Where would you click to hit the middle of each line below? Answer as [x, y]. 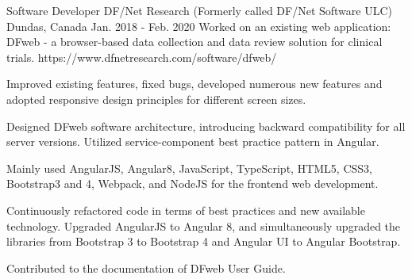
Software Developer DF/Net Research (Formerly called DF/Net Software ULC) [200, 10]
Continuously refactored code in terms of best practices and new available [186, 210]
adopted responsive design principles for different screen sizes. [156, 99]
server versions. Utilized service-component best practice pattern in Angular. [193, 141]
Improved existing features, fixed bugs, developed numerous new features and [194, 84]
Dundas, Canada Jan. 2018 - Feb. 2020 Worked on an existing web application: [199, 26]
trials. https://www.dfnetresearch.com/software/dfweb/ [142, 57]
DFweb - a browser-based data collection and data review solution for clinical [194, 42]
